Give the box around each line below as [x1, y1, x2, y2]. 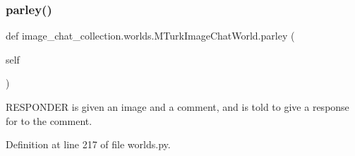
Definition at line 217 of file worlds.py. [6, 137, 171, 152]
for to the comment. [6, 113, 92, 128]
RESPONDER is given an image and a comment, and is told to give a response [6, 100, 349, 114]
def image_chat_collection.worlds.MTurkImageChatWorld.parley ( [6, 28, 295, 43]
